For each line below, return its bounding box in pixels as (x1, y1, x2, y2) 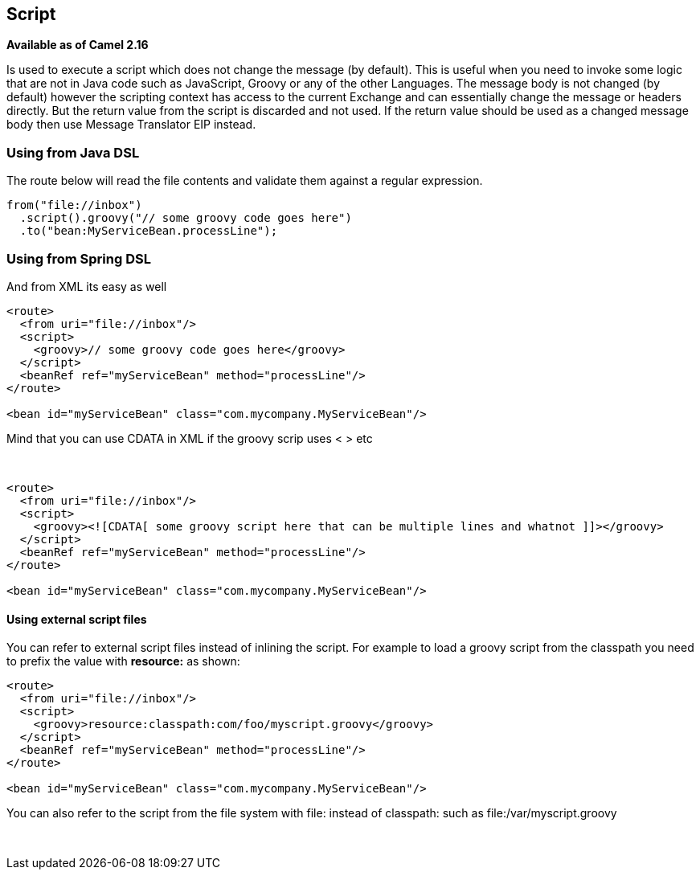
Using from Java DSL (6, 144, 140, 161)
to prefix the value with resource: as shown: (6, 654, 240, 669)
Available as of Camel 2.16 (6, 38, 149, 52)
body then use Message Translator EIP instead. (6, 117, 256, 132)
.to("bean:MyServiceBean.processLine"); (19, 224, 278, 238)
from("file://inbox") (6, 199, 142, 212)
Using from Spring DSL (6, 250, 151, 267)
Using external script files (6, 612, 147, 626)
